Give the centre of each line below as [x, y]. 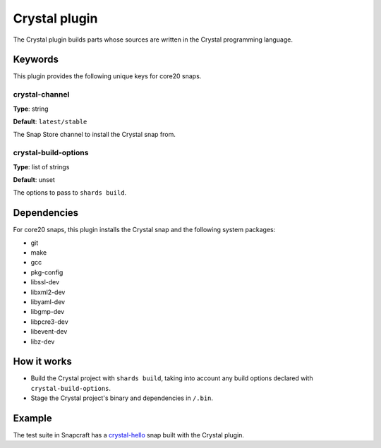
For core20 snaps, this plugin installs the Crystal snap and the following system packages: [144, 230]
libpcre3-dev [49, 322]
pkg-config [47, 272]
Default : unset [34, 179]
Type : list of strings [41, 167]
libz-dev [43, 341]
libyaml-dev [48, 302]
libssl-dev [45, 282]
